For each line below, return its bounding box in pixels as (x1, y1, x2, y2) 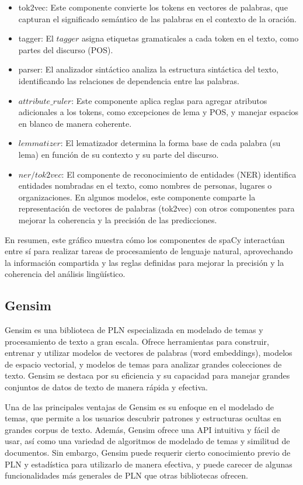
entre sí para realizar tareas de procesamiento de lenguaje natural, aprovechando (5, 245, 293, 257)
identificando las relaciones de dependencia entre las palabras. (18, 74, 239, 86)
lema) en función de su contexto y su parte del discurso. (18, 148, 219, 160)
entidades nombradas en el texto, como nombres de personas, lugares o (18, 179, 272, 192)
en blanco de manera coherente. (18, 117, 132, 129)
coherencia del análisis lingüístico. (5, 268, 126, 280)
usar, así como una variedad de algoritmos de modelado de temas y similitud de (5, 435, 290, 447)
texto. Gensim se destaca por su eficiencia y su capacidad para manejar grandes (5, 369, 290, 382)
